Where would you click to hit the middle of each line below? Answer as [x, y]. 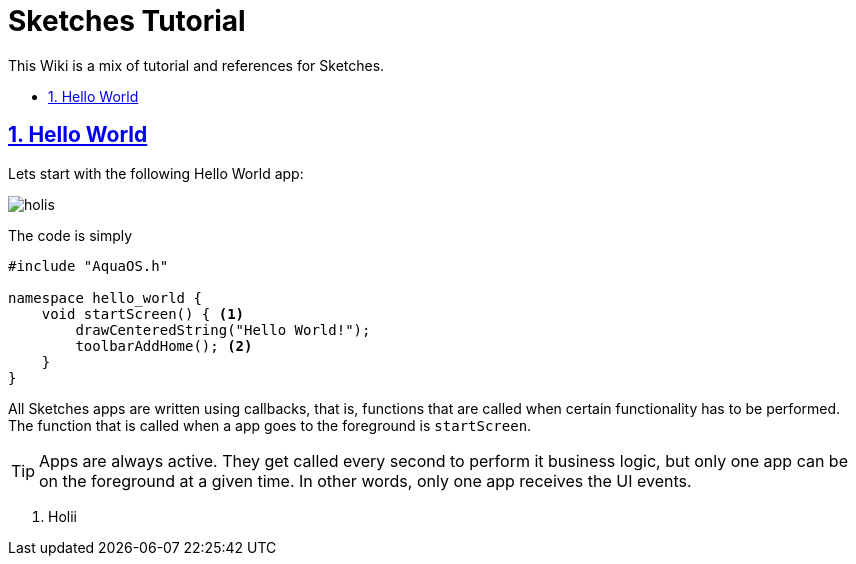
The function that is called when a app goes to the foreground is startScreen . [270, 425]
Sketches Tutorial [127, 21]
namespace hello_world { [105, 297]
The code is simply [70, 235]
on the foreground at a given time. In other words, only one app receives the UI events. [365, 480]
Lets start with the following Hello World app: [156, 173]
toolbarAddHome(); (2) [164, 345]
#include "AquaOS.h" [88, 265]
